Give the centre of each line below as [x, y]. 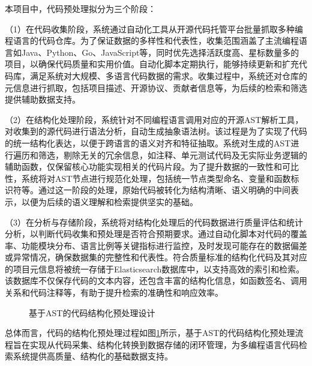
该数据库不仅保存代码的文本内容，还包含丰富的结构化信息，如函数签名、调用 [156, 280]
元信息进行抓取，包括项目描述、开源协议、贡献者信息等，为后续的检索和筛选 [156, 87]
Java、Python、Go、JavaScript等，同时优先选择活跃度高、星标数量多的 [160, 52]
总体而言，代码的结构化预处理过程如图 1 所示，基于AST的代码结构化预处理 [150, 333]
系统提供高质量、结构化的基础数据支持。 [93, 356]
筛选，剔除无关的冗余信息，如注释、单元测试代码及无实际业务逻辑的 [172, 154]
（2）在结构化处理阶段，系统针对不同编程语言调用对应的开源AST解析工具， [154, 119]
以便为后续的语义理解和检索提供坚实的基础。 [109, 201]
